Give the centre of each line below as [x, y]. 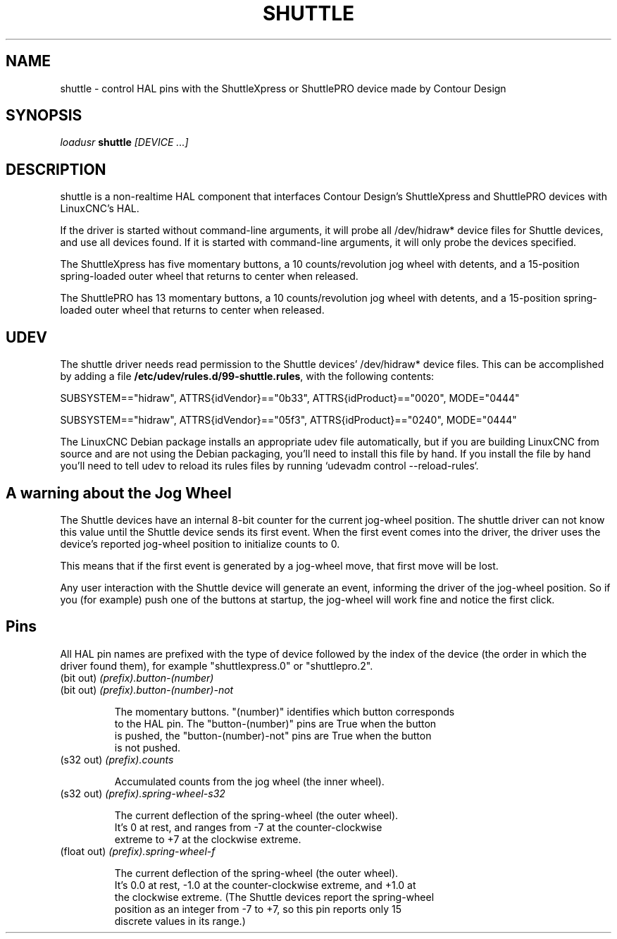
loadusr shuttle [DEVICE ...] [124, 142]
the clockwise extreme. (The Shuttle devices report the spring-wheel [274, 897]
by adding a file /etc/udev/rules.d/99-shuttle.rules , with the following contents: [247, 376]
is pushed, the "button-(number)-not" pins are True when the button [273, 735]
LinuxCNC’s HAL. [100, 209]
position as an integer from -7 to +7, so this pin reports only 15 [258, 909]
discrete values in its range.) [180, 921]
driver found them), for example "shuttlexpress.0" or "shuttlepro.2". [217, 665]
